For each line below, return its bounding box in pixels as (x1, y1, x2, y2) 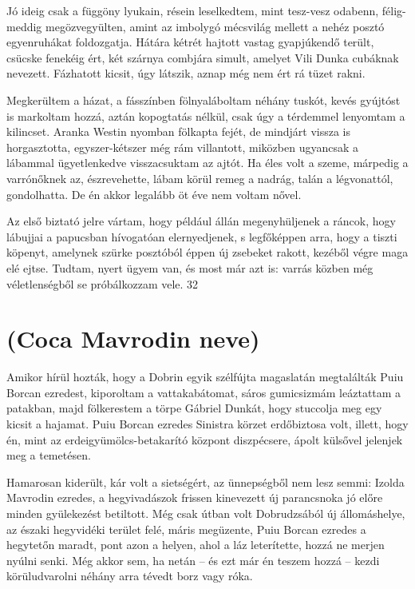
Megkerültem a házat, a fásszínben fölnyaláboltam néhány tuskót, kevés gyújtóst (6, 91, 401, 108)
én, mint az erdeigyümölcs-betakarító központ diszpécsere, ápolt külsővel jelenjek (6, 431, 403, 448)
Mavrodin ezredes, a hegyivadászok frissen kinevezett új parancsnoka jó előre (6, 489, 383, 506)
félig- (381, 2, 406, 18)
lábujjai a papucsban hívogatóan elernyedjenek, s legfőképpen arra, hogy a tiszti (6, 228, 397, 245)
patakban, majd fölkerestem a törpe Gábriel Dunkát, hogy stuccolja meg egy (6, 400, 382, 416)
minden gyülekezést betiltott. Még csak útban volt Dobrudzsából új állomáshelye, (6, 504, 405, 521)
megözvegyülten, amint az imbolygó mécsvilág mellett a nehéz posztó (45, 18, 385, 34)
